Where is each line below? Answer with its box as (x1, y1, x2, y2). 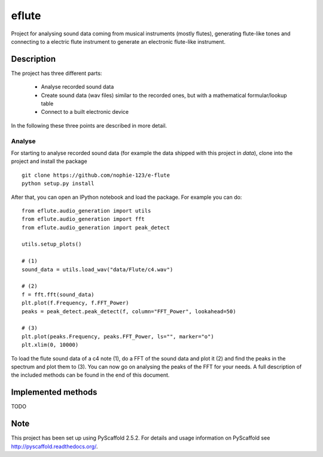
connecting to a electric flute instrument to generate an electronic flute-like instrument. (11, 38, 226, 45)
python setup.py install (22, 180, 95, 187)
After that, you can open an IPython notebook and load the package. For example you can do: (11, 193, 242, 201)
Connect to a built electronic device (41, 108, 129, 116)
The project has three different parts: (11, 69, 102, 77)
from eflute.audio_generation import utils (22, 207, 151, 214)
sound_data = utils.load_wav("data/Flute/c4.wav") (22, 266, 173, 273)
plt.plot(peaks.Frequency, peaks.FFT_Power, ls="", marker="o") (22, 333, 215, 340)
